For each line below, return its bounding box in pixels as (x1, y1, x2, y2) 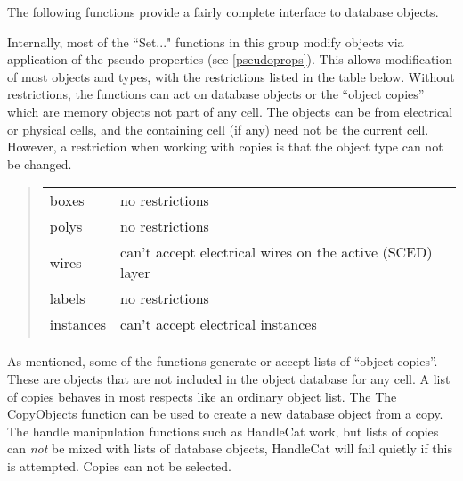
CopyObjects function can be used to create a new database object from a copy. (7, 404, 443, 423)
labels (49, 288, 85, 309)
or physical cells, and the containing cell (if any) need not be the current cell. (7, 119, 429, 138)
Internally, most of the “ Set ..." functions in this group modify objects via (7, 32, 404, 51)
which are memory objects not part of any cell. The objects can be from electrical (7, 102, 453, 120)
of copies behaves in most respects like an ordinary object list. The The (7, 387, 397, 405)
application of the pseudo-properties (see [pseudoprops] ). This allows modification (7, 50, 453, 69)
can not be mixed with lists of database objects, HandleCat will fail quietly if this (7, 439, 452, 458)
